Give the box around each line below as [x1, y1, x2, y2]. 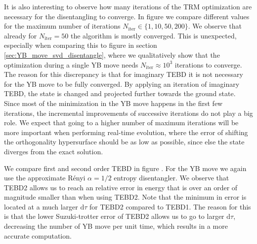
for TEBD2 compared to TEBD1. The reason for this [89, 201, 251, 211]
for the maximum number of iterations [4, 21, 121, 31]
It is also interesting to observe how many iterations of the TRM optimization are [4, 1, 252, 11]
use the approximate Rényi [4, 173, 86, 183]
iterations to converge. [174, 59, 242, 70]
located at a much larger [4, 201, 78, 211]
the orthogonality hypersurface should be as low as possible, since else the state [4, 137, 245, 147]
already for [4, 30, 37, 40]
